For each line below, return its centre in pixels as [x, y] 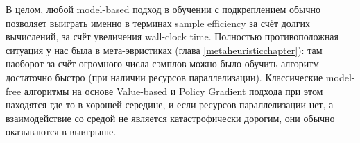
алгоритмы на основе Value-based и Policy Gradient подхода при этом [173, 91]
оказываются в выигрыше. [61, 132]
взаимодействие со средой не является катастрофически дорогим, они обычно [170, 118]
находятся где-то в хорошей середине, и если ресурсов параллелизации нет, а [170, 104]
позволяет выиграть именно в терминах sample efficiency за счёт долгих [158, 23]
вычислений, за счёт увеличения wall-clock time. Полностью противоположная [172, 36]
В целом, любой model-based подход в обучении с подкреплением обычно [163, 9]
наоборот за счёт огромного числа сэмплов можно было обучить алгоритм [163, 64]
